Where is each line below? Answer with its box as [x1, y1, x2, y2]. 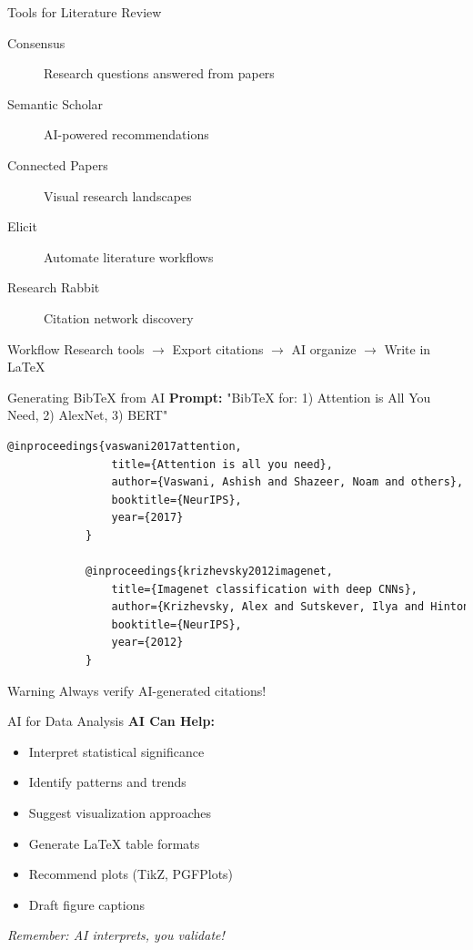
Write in [384, 339, 431, 358]
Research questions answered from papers [44, 64, 275, 83]
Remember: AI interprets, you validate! [7, 925, 225, 945]
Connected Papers [7, 155, 108, 174]
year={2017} [111, 511, 184, 525]
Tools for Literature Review [7, 3, 162, 21]
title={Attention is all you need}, [111, 457, 333, 471]
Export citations [172, 339, 264, 358]
